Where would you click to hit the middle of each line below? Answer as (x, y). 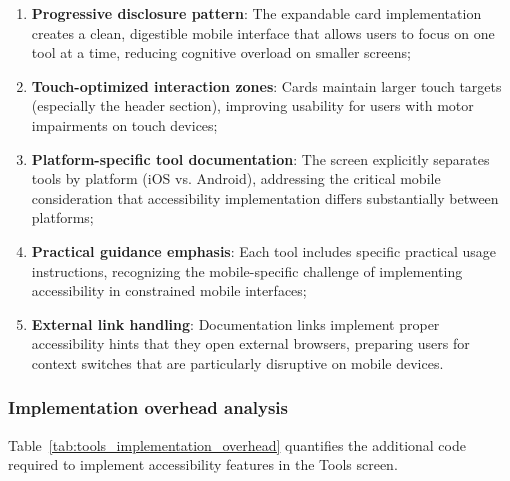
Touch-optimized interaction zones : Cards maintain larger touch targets (266, 85)
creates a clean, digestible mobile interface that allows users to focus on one (263, 32)
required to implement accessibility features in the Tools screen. (203, 464)
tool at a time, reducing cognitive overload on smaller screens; (221, 52)
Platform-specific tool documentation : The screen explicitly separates (260, 158)
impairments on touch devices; (124, 124)
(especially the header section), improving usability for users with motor (252, 105)
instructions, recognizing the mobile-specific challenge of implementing (247, 270)
